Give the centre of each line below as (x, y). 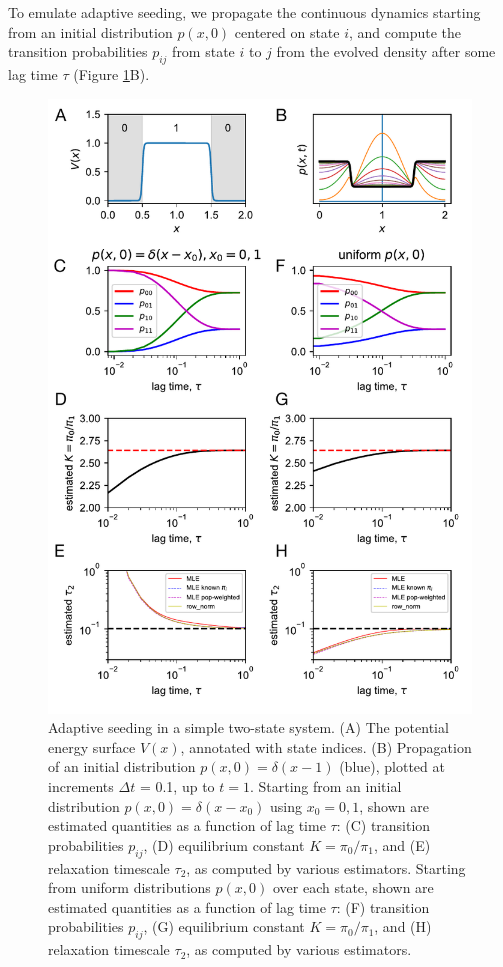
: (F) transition (383, 906)
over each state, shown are (353, 887)
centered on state (287, 31)
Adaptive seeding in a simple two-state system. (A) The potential (248, 727)
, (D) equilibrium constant (224, 844)
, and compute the (405, 31)
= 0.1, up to (177, 785)
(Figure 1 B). (111, 73)
